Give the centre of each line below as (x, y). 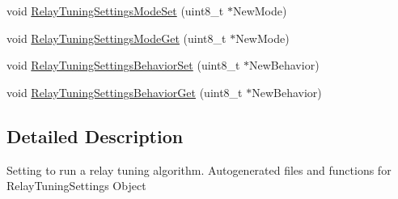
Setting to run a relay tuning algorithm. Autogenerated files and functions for (199, 169)
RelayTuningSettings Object (76, 186)
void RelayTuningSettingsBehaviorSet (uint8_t (123, 65)
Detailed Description (95, 135)
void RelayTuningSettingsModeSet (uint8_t (115, 11)
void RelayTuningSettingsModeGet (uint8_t (116, 38)
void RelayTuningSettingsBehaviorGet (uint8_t (125, 92)
